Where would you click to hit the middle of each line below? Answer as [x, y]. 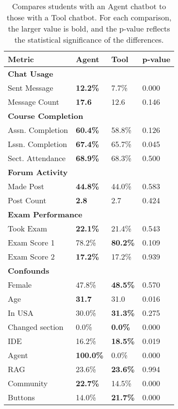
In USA [21, 313]
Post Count [27, 200]
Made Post [26, 186]
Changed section [36, 327]
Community [28, 383]
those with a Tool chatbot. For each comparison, [89, 17]
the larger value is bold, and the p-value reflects [89, 28]
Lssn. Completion [38, 144]
